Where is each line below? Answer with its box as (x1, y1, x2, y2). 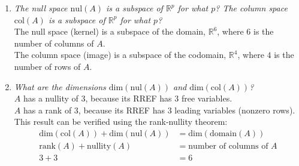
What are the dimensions (14, 80, 106, 93)
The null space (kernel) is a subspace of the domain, (14, 25, 206, 38)
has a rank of (23, 103, 72, 116)
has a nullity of (23, 92, 78, 104)
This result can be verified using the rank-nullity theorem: (14, 115, 228, 128)
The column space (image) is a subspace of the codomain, (14, 48, 226, 61)
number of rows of (14, 60, 81, 72)
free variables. (181, 92, 232, 104)
